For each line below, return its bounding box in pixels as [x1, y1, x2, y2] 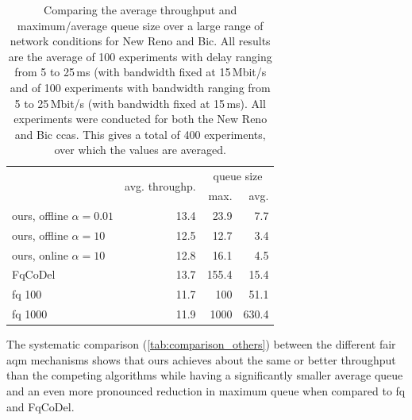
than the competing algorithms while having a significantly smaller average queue [6, 367, 403, 383]
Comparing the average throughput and [44, 2, 237, 17]
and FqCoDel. [6, 398, 75, 414]
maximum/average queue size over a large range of [17, 17, 264, 33]
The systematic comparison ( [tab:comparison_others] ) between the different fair [6, 336, 396, 353]
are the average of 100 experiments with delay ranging [8, 48, 272, 64]
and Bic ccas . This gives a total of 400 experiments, [14, 125, 266, 142]
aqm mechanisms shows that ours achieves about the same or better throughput [6, 351, 396, 368]
